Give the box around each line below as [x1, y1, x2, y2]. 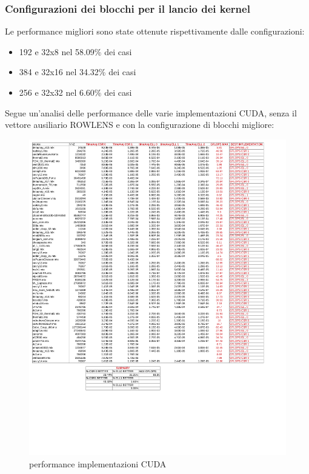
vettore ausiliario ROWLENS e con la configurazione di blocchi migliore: [5, 118, 274, 131]
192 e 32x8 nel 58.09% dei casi [19, 45, 132, 58]
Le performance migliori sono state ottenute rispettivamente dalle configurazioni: [5, 25, 305, 38]
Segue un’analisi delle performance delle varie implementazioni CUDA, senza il [5, 106, 297, 119]
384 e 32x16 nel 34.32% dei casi [19, 65, 136, 78]
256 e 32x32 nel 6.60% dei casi [19, 86, 132, 98]
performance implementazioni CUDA [29, 457, 167, 470]
